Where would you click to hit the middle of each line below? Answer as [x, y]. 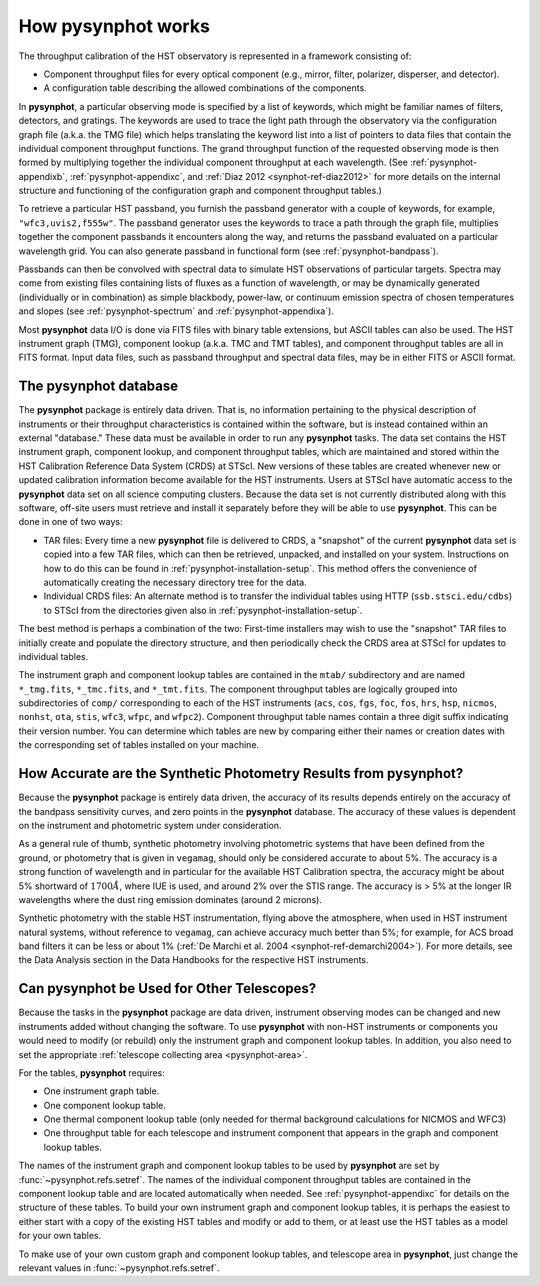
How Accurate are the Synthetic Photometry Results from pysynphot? [241, 773]
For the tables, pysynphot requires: [91, 1072]
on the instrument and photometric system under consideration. [150, 825]
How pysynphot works [114, 26]
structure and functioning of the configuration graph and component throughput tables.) [200, 191]
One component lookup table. [105, 1105]
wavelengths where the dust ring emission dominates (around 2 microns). [170, 899]
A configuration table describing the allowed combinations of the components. [205, 88]
